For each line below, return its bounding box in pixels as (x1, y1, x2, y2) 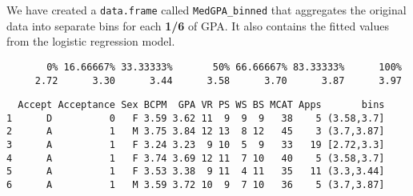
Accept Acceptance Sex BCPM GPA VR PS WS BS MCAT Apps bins (18, 99, 385, 111)
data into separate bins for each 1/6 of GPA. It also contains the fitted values (6, 17, 389, 34)
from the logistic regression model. (6, 33, 175, 50)
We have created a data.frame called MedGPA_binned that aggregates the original (6, 2, 407, 18)
